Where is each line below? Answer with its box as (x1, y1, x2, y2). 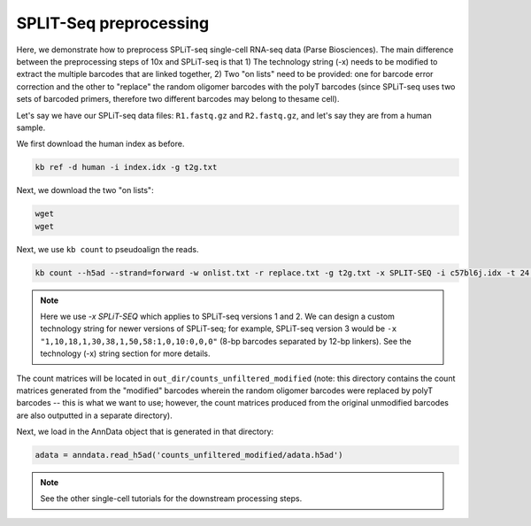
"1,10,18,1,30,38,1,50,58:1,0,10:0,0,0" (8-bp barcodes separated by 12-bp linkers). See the (40, 336, 412, 346)
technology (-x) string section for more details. (40, 348, 211, 359)
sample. (16, 122, 46, 133)
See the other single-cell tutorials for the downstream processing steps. (40, 493, 303, 504)
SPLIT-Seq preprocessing (16, 13, 210, 33)
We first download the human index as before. (16, 138, 185, 150)
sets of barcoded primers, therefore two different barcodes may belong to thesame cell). (16, 94, 340, 104)
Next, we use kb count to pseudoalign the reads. (16, 244, 199, 254)
